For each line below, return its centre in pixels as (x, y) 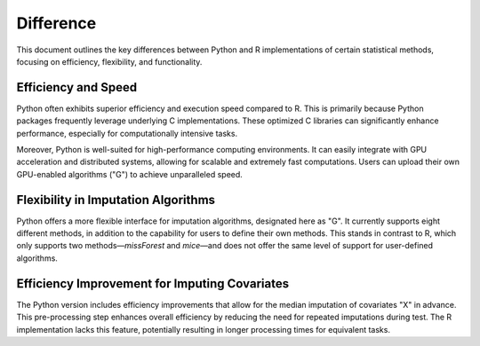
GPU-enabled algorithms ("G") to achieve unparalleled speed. (130, 174)
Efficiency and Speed (77, 87)
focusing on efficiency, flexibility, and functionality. (109, 61)
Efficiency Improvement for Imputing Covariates (152, 283)
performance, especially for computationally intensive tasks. (127, 133)
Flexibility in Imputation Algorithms (116, 200)
